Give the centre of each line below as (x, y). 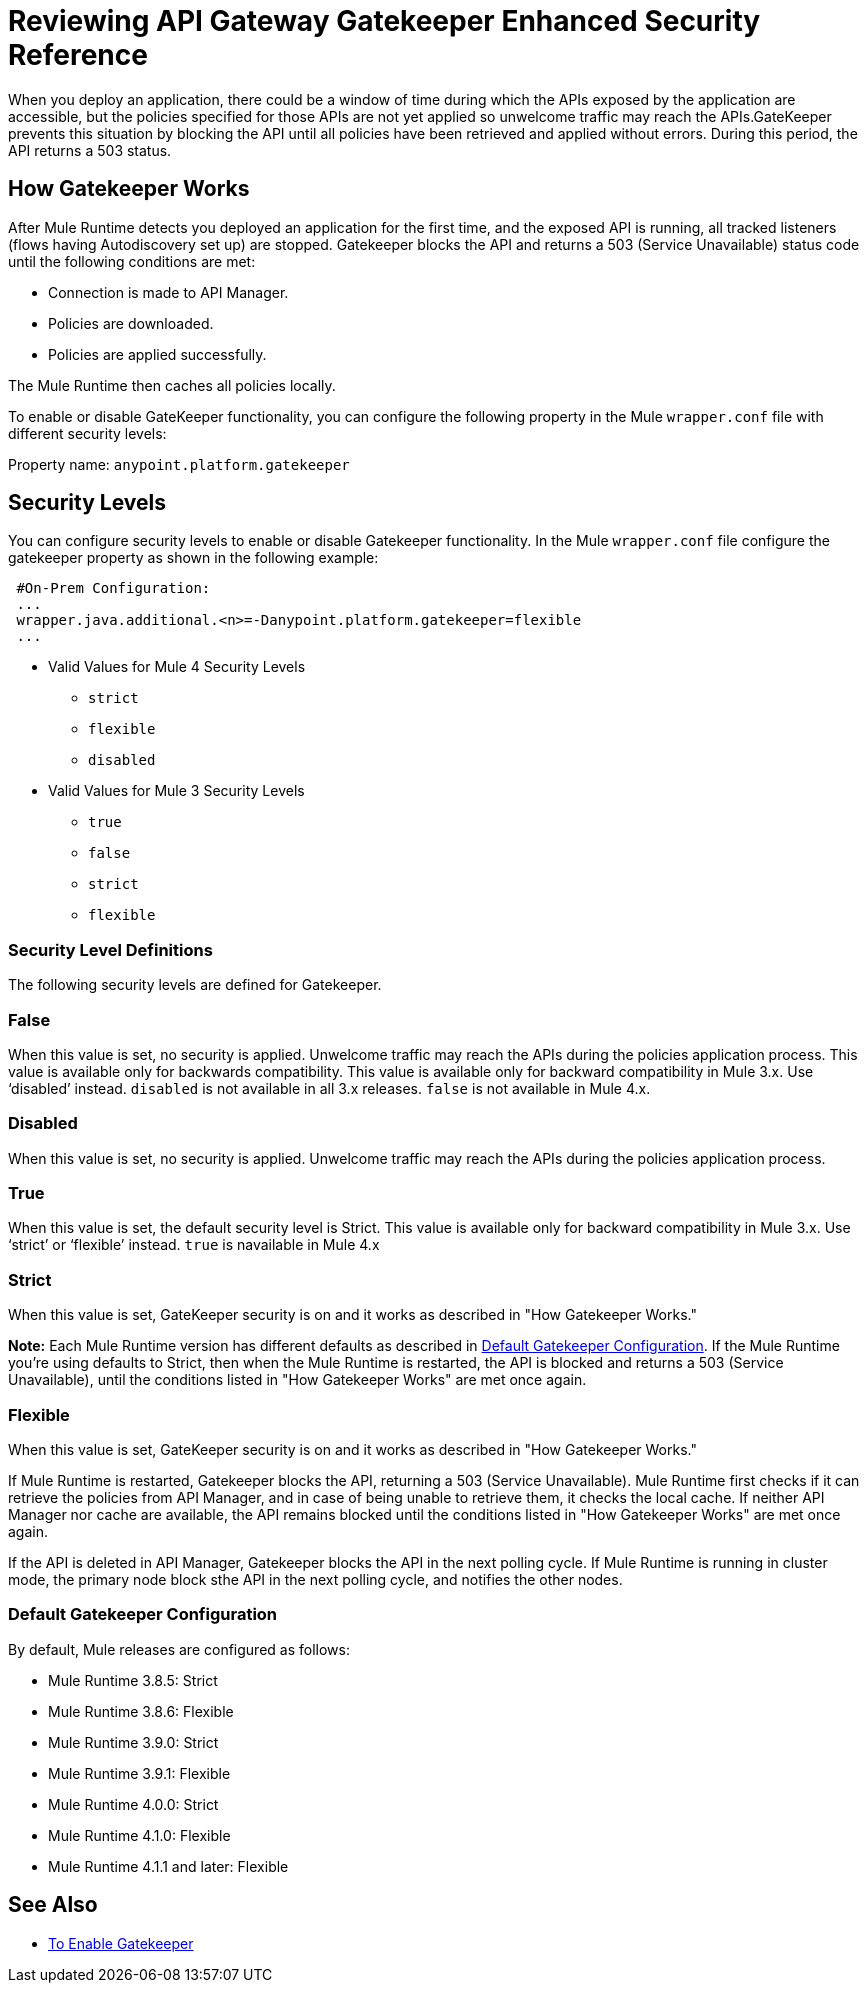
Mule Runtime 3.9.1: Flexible (139, 1773)
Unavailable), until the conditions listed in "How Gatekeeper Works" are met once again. (297, 1380)
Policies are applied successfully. (157, 354)
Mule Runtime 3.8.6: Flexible (141, 1711)
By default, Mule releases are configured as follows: (179, 1649)
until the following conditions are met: (132, 261)
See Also (53, 1905)
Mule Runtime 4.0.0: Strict (133, 1804)
